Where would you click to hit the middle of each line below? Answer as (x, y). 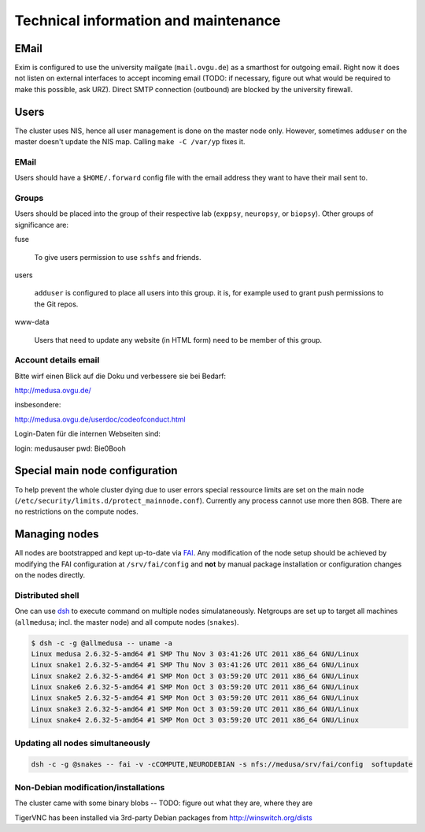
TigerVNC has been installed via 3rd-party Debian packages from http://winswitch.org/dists (163, 817)
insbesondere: (38, 405)
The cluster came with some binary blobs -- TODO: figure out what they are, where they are (164, 803)
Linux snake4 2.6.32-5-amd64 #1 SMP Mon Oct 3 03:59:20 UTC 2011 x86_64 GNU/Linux (195, 720)
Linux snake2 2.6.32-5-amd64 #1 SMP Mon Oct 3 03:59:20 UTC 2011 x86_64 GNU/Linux (195, 676)
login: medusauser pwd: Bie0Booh (70, 448)
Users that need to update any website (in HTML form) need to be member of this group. (178, 340)
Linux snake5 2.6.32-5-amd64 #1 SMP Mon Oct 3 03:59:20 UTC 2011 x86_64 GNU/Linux (195, 698)
